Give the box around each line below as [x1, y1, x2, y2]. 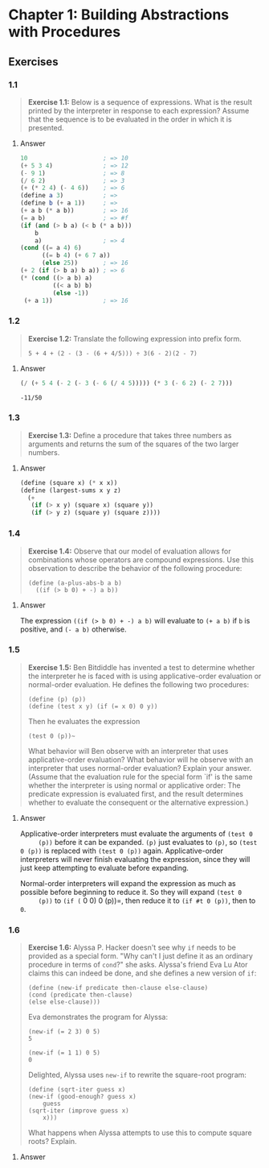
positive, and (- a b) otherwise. [19, 624, 127, 634]
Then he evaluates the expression [27, 716, 141, 726]
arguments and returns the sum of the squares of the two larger [27, 439, 239, 449]
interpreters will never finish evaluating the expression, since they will [19, 854, 251, 864]
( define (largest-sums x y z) [19, 486, 122, 495]
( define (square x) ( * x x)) [19, 478, 118, 487]
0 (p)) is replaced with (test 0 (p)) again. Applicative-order [19, 846, 223, 855]
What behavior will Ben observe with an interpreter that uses [27, 746, 229, 756]
